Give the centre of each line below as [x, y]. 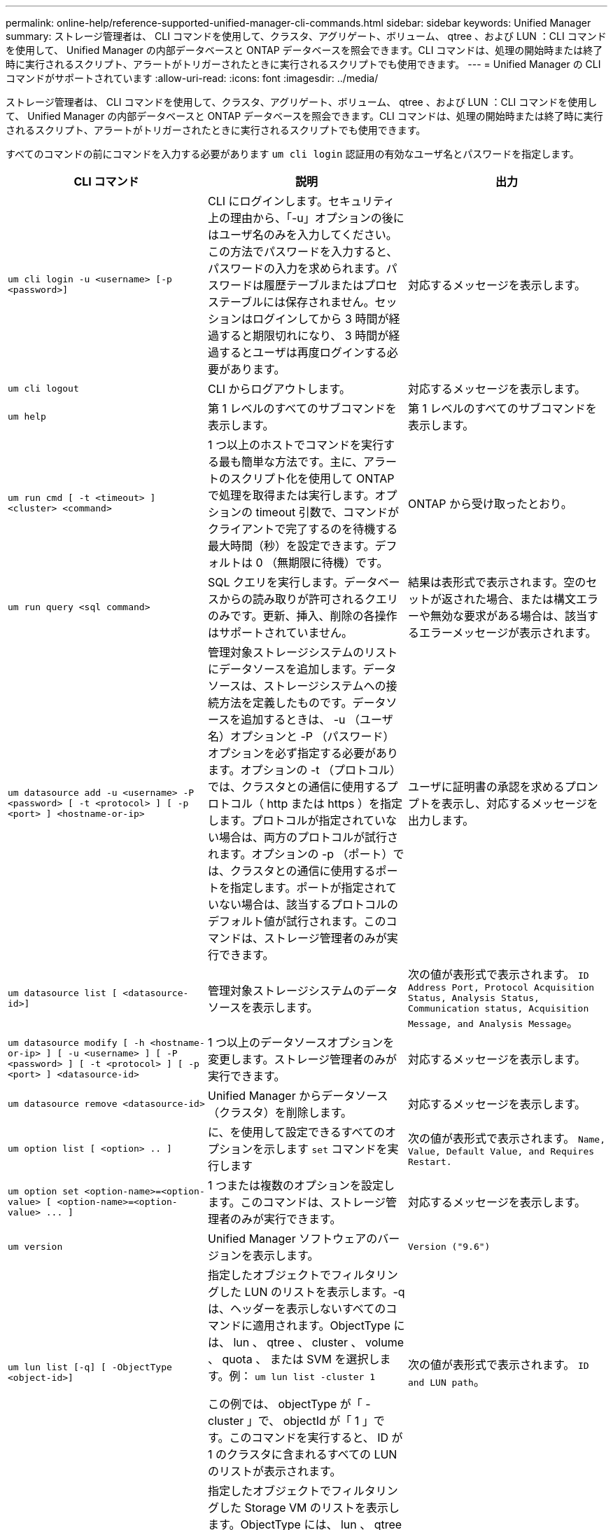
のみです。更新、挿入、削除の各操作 [302, 616]
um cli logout [43, 388]
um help [27, 416]
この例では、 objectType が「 [285, 1404]
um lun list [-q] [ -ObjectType [90, 1367]
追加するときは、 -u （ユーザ [317, 719]
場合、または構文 [531, 599]
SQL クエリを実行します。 [276, 582]
